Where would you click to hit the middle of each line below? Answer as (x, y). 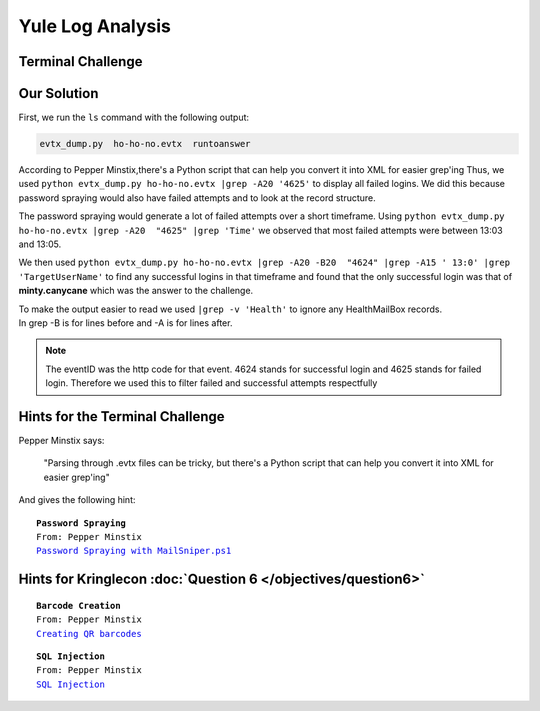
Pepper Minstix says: (61, 441)
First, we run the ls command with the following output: (134, 117)
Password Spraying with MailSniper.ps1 (134, 551)
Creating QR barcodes (89, 633)
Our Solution (58, 93)
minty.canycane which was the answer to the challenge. (136, 291)
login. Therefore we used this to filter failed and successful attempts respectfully (211, 383)
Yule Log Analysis (95, 26)
